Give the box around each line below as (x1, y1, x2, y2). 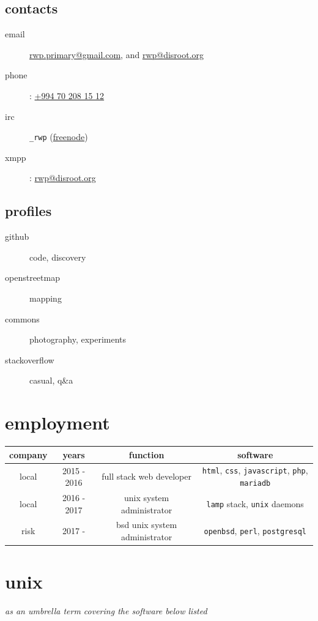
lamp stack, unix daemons (206, 497, 304, 510)
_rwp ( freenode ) (29, 130, 88, 143)
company (9, 448, 48, 461)
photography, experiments (29, 333, 127, 346)
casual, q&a (29, 374, 73, 387)
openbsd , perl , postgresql (204, 524, 306, 537)
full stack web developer (102, 470, 191, 483)
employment (5, 410, 110, 435)
